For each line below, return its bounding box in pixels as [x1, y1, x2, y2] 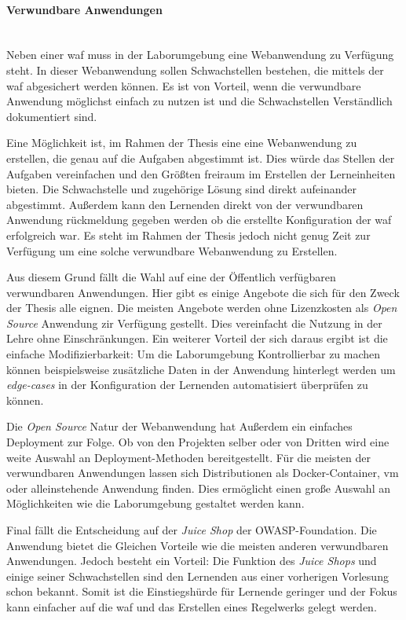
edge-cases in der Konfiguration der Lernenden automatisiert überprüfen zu [6, 376, 368, 393]
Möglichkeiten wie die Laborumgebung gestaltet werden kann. [6, 495, 305, 512]
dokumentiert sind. [6, 108, 97, 124]
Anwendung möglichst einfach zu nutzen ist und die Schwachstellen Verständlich [6, 93, 393, 109]
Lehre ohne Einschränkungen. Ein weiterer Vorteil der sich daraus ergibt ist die [6, 330, 388, 347]
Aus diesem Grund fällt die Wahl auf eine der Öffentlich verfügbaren [6, 269, 336, 285]
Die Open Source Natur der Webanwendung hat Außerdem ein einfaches [6, 418, 353, 435]
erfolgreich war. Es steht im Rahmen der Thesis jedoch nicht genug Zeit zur [6, 226, 371, 243]
